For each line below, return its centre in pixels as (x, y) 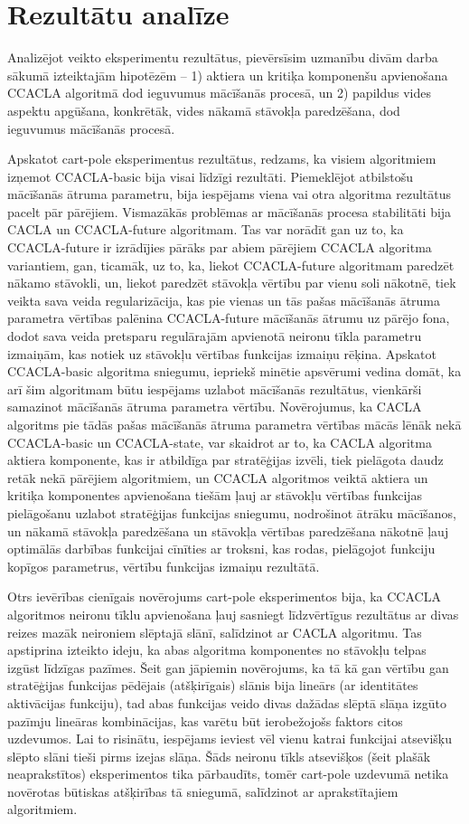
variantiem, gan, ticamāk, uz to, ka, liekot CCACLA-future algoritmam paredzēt (231, 265)
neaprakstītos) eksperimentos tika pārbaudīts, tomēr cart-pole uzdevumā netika (228, 774)
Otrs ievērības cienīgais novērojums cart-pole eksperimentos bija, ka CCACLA (224, 597)
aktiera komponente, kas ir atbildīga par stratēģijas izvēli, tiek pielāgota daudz (225, 460)
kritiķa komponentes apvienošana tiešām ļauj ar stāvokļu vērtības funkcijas (215, 495)
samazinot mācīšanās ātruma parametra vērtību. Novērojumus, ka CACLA (215, 407)
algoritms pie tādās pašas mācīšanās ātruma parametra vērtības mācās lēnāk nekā (234, 424)
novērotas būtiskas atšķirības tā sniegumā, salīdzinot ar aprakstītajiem (203, 791)
